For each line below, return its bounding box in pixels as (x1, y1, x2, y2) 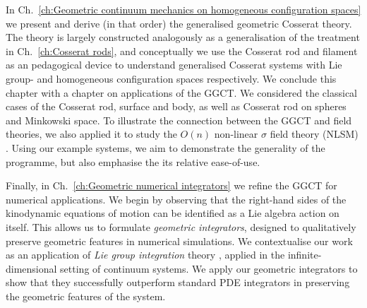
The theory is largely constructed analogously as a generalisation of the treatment (6, 30, 360, 45)
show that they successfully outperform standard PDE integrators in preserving (6, 275, 350, 290)
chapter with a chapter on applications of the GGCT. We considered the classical (6, 85, 357, 100)
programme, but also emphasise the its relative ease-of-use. (6, 154, 260, 169)
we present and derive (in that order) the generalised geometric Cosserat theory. (6, 16, 352, 30)
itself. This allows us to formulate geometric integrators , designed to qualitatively (6, 219, 356, 234)
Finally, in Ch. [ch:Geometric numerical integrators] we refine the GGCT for (6, 178, 337, 193)
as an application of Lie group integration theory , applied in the (6, 247, 285, 262)
